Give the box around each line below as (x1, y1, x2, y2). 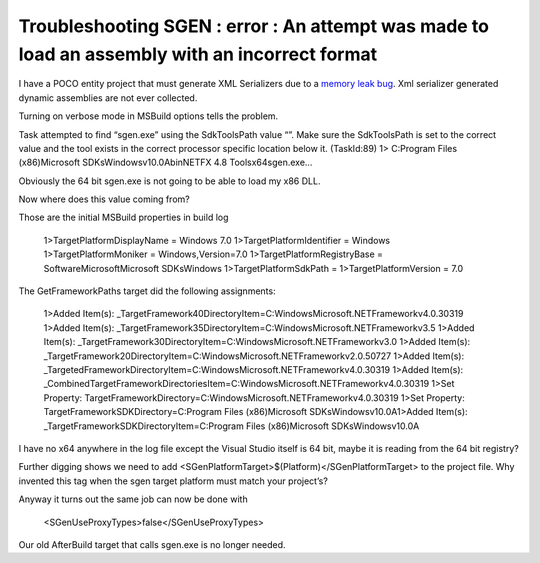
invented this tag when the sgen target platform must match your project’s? (18, 475, 329, 487)
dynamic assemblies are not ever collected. (18, 91, 198, 104)
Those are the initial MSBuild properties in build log (18, 211, 229, 224)
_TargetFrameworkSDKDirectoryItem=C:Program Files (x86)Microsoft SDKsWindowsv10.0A (43, 420, 420, 432)
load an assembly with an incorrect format (18, 43, 378, 65)
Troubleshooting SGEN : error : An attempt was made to (18, 15, 490, 37)
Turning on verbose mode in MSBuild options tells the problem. (18, 110, 279, 122)
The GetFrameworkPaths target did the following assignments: (18, 285, 276, 297)
